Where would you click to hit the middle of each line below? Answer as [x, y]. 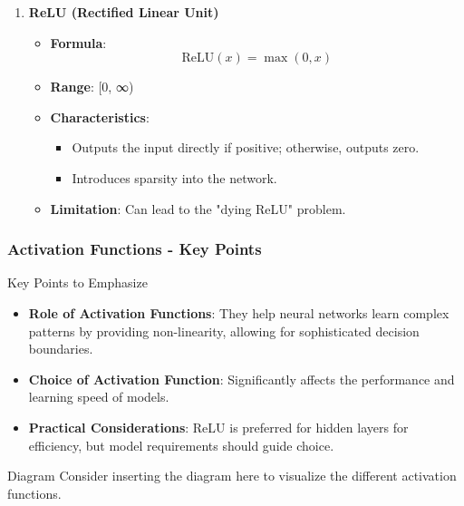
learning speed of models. [99, 397]
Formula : [78, 42]
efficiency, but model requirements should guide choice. [181, 445]
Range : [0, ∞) [92, 87]
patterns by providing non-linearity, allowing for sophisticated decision [224, 331]
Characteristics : [100, 117]
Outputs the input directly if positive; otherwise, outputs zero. [246, 147]
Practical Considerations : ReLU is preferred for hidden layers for [218, 427]
